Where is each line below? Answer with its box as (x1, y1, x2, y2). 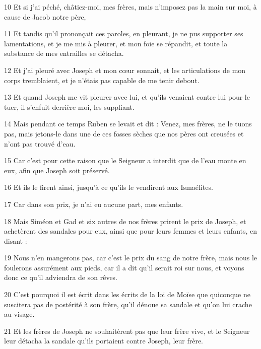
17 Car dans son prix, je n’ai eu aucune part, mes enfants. (4, 198, 183, 209)
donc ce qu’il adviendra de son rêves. (4, 272, 118, 283)
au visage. (4, 309, 35, 319)
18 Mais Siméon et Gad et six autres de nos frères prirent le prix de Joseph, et (4, 216, 246, 226)
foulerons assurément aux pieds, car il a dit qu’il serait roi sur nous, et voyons (4, 262, 244, 272)
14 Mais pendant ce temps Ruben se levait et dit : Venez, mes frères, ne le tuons (4, 118, 252, 129)
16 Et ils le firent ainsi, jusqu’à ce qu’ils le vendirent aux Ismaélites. (4, 182, 213, 192)
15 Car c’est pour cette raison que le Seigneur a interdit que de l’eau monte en (4, 155, 246, 166)
